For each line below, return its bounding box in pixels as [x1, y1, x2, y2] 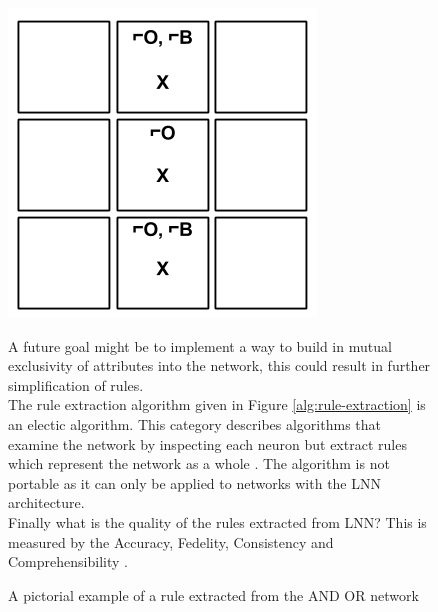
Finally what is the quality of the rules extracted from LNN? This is [8, 511, 427, 532]
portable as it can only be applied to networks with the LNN [8, 472, 381, 493]
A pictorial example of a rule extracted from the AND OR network [8, 584, 419, 605]
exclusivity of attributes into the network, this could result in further [8, 355, 431, 376]
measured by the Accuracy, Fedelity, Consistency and [8, 531, 334, 552]
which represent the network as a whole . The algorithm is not [8, 453, 390, 474]
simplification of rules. [8, 374, 144, 395]
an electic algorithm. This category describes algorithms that [8, 413, 382, 434]
